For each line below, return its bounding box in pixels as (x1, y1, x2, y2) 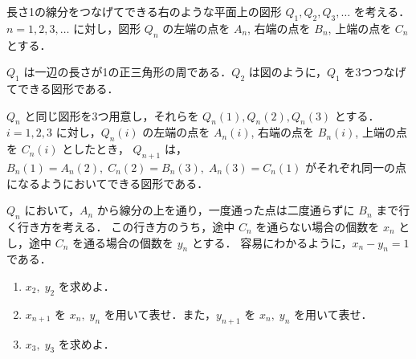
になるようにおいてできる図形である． (6, 174, 209, 191)
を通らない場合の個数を (255, 218, 380, 235)
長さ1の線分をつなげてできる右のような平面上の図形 (6, 3, 282, 19)
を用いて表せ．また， (104, 305, 217, 322)
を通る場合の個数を (72, 234, 174, 251)
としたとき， (62, 141, 129, 157)
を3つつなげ (344, 63, 406, 80)
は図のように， (248, 63, 328, 80)
